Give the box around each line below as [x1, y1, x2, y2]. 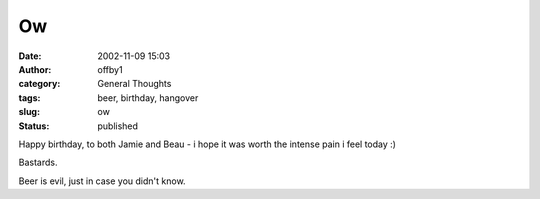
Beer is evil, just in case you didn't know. [18, 175, 186, 187]
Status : [18, 120, 50, 132]
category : [18, 78, 61, 90]
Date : [18, 50, 42, 62]
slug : [18, 106, 40, 118]
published [97, 120, 139, 132]
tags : [18, 91, 41, 104]
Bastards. [18, 156, 58, 169]
